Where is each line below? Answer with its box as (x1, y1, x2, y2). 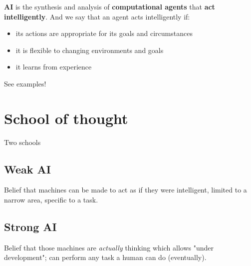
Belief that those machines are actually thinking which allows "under (4, 242, 214, 252)
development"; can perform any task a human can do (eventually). (4, 252, 207, 262)
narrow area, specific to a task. (4, 194, 98, 205)
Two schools (4, 136, 41, 147)
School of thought (4, 107, 128, 128)
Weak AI (4, 161, 51, 176)
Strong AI (4, 219, 57, 234)
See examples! (4, 78, 46, 88)
